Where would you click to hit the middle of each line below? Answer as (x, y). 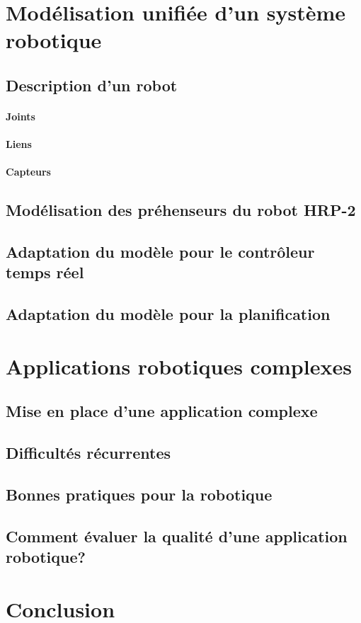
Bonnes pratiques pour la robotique (139, 494)
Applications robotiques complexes (179, 366)
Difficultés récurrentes (88, 453)
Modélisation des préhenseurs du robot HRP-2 (181, 210)
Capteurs (28, 172)
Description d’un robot (92, 85)
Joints (21, 116)
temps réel (45, 272)
